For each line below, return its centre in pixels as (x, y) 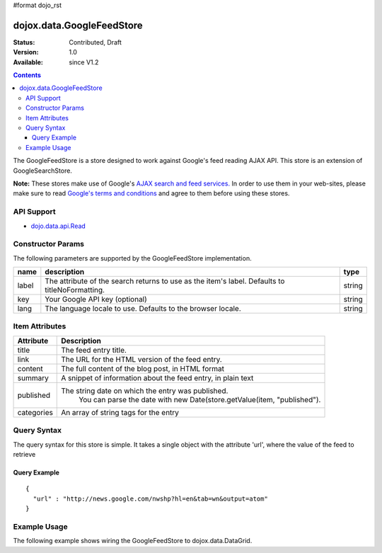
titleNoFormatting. (75, 290)
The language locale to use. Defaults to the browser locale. (143, 309)
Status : (24, 42)
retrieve (24, 454)
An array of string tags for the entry (120, 412)
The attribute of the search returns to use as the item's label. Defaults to (165, 281)
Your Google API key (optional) (96, 300)
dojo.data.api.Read (58, 226)
